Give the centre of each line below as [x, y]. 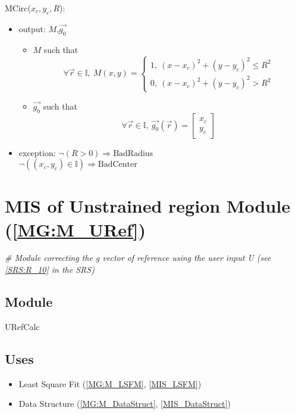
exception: [37, 152]
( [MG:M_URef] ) [76, 229]
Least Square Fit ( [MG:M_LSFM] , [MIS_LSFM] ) [110, 383]
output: [32, 28]
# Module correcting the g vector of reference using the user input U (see [138, 258]
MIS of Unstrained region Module [147, 206]
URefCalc [22, 326]
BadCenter [117, 165]
